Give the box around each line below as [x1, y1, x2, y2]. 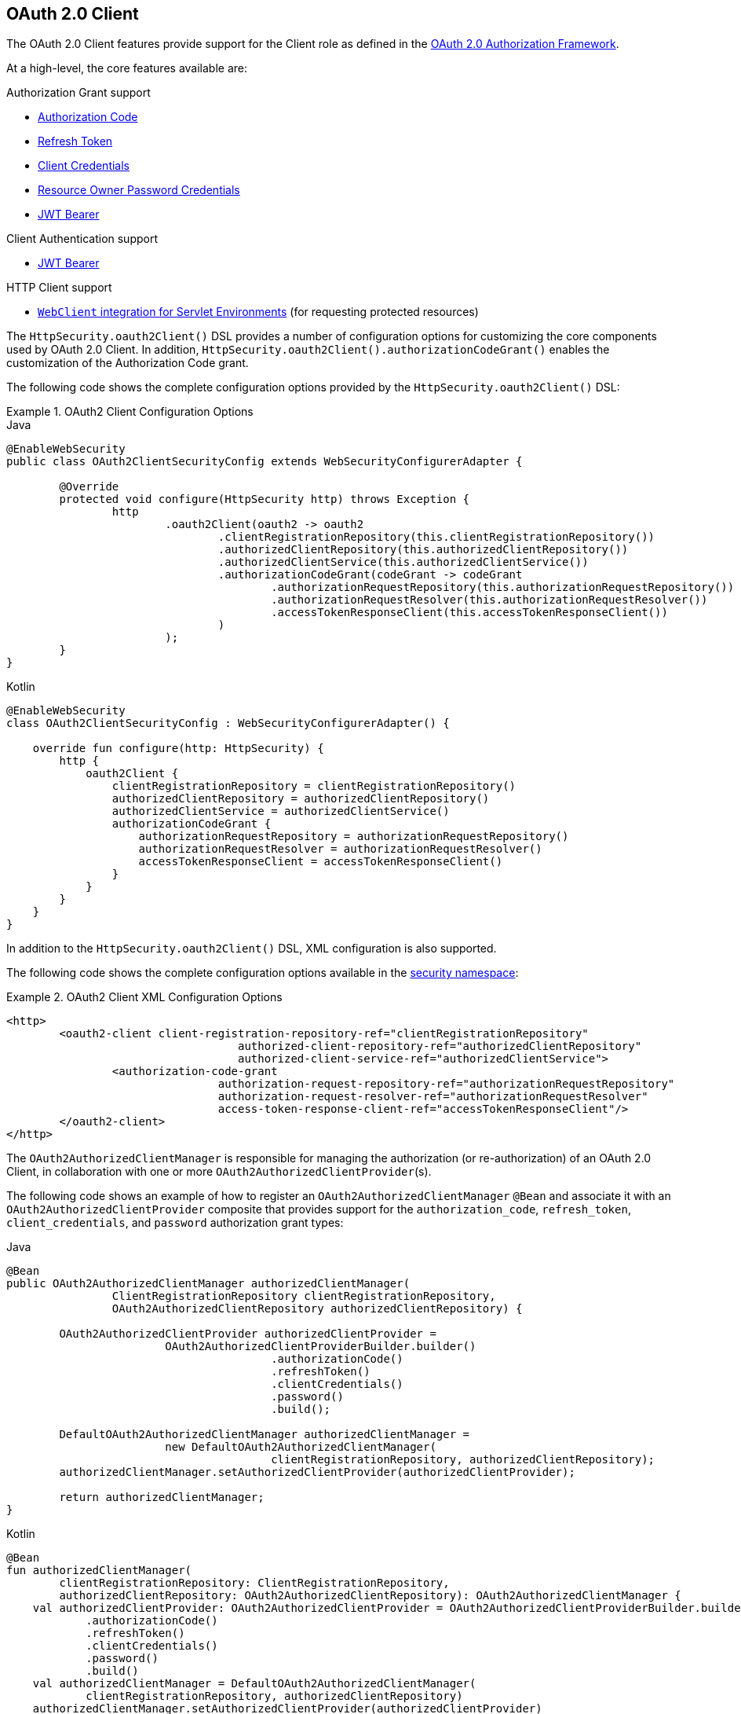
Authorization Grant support [6, 86, 151, 100]
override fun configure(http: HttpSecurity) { [32, 742, 324, 755]
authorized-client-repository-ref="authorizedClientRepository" [238, 1040, 642, 1053]
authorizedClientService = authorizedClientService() [111, 805, 450, 818]
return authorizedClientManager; [59, 1491, 265, 1504]
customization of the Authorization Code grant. [6, 356, 249, 370]
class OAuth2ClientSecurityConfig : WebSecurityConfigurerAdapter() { [6, 717, 450, 730]
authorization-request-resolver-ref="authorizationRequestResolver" [217, 1090, 648, 1103]
